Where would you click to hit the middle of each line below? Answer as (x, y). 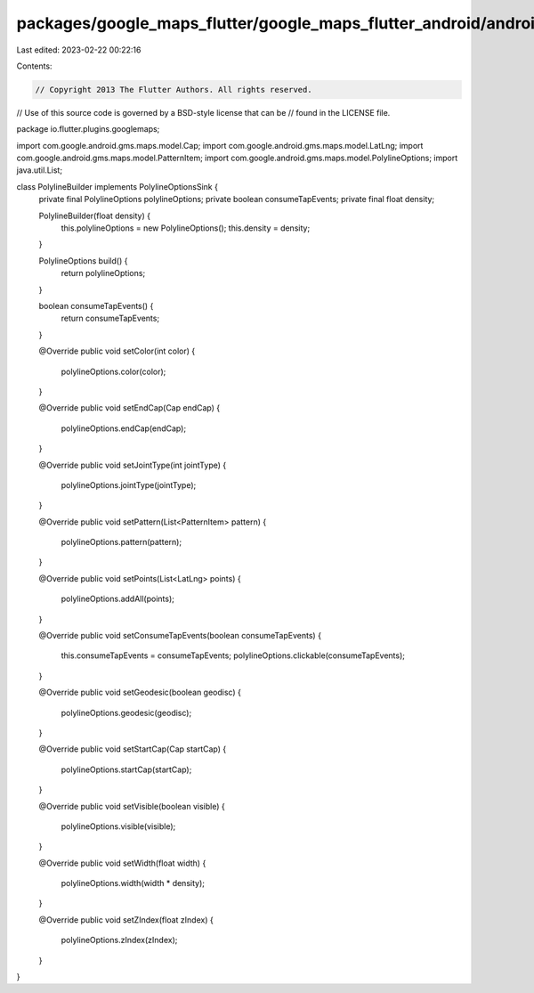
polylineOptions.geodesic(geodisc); (126, 712)
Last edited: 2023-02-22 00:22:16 (79, 50)
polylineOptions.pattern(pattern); (121, 542)
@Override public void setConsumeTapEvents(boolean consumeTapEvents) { (180, 636)
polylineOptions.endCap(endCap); (124, 428)
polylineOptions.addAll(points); (118, 599)
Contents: (34, 66)
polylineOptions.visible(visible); (118, 826)
